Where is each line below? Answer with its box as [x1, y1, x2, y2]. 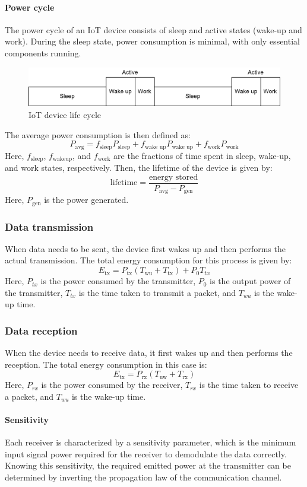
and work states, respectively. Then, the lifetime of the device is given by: [5, 161, 273, 174]
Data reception [5, 323, 78, 338]
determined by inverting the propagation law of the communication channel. [5, 471, 282, 483]
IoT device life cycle [29, 109, 102, 120]
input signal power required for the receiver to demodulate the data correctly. [5, 447, 287, 460]
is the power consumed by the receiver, [41, 378, 183, 391]
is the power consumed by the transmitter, [40, 275, 196, 287]
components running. [5, 46, 81, 59]
